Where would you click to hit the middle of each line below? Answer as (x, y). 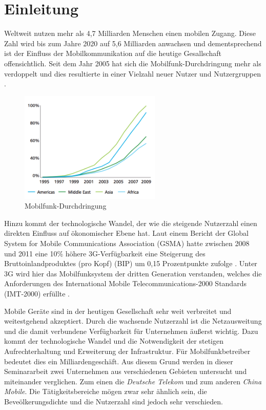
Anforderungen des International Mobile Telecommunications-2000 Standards (125, 283)
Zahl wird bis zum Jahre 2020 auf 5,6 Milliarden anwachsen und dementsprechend (133, 43)
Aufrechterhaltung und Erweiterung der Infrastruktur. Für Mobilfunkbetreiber (127, 351)
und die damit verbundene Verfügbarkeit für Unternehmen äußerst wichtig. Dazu (131, 331)
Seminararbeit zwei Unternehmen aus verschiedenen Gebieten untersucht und (126, 371)
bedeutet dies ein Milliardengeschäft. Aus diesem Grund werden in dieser (119, 361)
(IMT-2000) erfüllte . (37, 294)
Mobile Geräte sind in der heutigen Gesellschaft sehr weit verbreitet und (118, 311)
